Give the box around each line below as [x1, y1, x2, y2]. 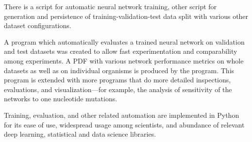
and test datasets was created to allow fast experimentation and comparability [4, 46, 237, 56]
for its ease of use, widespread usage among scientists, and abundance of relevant [4, 119, 245, 129]
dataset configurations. [4, 20, 71, 31]
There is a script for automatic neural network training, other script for [4, 1, 217, 11]
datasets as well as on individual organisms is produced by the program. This [4, 65, 235, 75]
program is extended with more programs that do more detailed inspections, [4, 75, 231, 85]
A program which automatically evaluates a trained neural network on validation [4, 36, 245, 47]
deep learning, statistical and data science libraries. [4, 129, 156, 139]
